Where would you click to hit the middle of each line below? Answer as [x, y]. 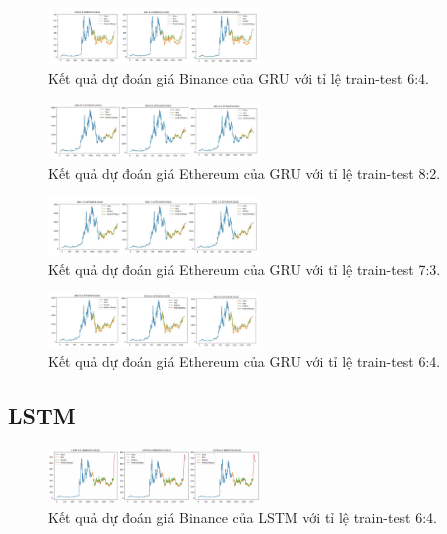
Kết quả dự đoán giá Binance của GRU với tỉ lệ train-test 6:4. [238, 78]
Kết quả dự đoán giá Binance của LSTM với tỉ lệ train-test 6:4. [243, 517]
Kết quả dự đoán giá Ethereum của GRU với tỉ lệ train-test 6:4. [244, 361]
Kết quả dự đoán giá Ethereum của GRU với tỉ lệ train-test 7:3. [244, 269]
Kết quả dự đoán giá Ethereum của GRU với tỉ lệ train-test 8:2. [244, 173]
